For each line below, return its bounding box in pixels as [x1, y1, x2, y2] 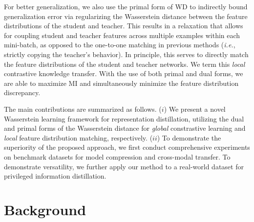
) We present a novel [164, 103, 226, 114]
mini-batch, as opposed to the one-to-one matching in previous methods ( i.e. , [4, 40, 235, 50]
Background [4, 199, 86, 219]
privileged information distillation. [4, 171, 106, 181]
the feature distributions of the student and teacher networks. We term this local [4, 59, 245, 69]
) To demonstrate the [157, 132, 221, 142]
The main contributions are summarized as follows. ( [4, 103, 162, 114]
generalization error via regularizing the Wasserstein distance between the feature [4, 11, 248, 21]
